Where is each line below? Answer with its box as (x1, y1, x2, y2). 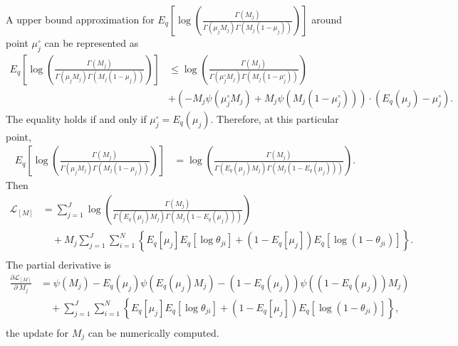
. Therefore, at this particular (210, 111, 339, 126)
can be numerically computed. (88, 325, 219, 340)
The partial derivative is (6, 257, 111, 272)
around (311, 12, 343, 26)
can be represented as (44, 36, 139, 50)
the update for (6, 325, 68, 340)
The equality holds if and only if (6, 111, 147, 126)
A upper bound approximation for (6, 12, 155, 26)
